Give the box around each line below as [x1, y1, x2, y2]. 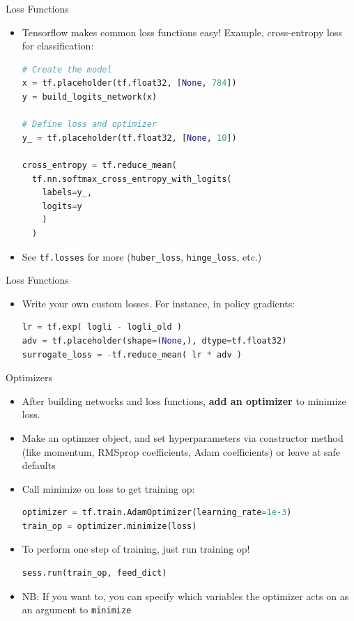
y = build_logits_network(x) [22, 91, 157, 102]
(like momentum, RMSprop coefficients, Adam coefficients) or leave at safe [22, 444, 340, 459]
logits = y [42, 201, 82, 211]
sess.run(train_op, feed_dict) [22, 568, 167, 578]
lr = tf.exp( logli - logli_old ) [22, 322, 182, 332]
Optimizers [6, 370, 53, 385]
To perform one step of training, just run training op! [22, 542, 250, 556]
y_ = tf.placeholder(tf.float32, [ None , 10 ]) [22, 132, 237, 143]
